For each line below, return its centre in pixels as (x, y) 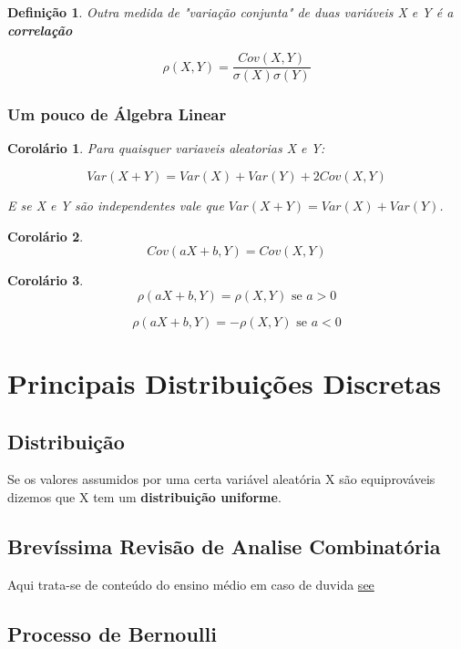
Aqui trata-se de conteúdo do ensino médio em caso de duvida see (191, 584)
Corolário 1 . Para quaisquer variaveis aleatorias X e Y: (166, 148)
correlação (40, 30)
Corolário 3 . (46, 280)
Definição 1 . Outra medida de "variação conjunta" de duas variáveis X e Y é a (230, 12)
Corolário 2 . (46, 236)
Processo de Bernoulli (112, 633)
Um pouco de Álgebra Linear (117, 114)
